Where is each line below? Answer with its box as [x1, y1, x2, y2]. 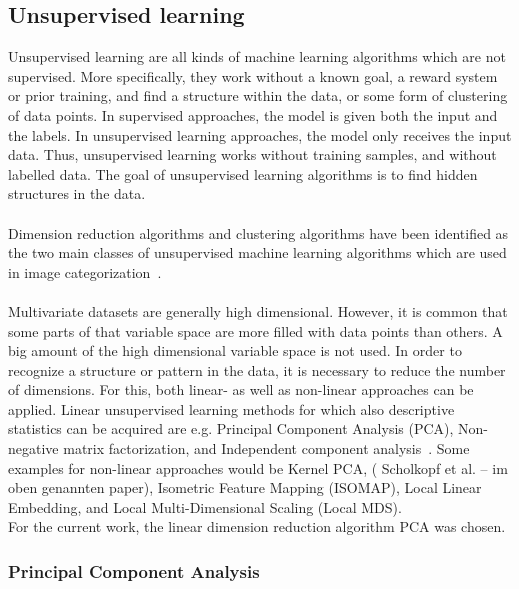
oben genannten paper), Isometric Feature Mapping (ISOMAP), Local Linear [8, 477, 482, 498]
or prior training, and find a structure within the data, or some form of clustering [8, 85, 508, 106]
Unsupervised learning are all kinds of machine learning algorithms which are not [8, 46, 506, 67]
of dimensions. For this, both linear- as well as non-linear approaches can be [8, 379, 474, 400]
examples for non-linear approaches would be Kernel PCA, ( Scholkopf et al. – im [8, 457, 508, 478]
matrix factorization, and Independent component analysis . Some [63, 438, 470, 459]
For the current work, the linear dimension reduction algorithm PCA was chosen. [8, 516, 506, 537]
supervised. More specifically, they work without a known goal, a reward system [8, 65, 498, 86]
